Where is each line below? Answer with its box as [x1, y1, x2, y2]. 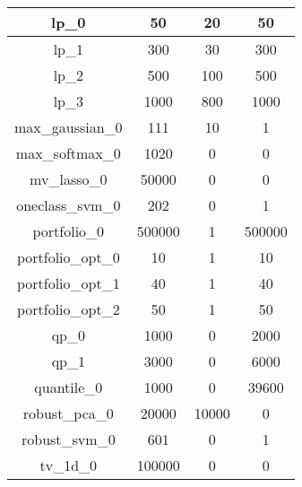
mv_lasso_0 [30, 169, 108, 189]
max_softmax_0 [15, 143, 121, 163]
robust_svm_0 [21, 429, 116, 449]
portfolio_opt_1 [16, 273, 120, 293]
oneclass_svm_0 [16, 195, 121, 215]
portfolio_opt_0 [16, 247, 120, 267]
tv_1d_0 [39, 455, 98, 475]
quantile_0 [34, 377, 103, 397]
